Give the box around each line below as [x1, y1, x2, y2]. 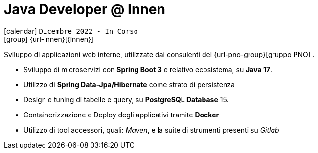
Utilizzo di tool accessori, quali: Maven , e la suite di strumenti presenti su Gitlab [23, 125, 279, 134]
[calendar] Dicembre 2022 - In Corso [4, 26, 138, 35]
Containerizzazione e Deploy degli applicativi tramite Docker [23, 110, 219, 119]
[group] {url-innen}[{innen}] [4, 35, 94, 43]
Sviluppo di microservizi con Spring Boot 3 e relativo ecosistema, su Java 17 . [23, 65, 273, 74]
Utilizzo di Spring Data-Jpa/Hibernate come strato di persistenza [23, 80, 235, 89]
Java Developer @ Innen [4, 1, 165, 18]
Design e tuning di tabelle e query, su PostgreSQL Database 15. [23, 95, 229, 104]
